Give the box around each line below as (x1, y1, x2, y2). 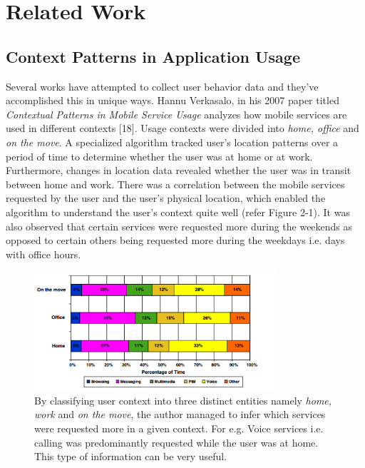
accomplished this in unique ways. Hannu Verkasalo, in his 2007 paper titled (6, 93, 339, 108)
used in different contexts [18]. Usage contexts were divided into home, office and (6, 121, 359, 136)
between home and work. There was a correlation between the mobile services (6, 176, 345, 191)
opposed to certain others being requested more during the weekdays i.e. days (6, 233, 345, 248)
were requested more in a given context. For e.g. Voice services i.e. (34, 420, 324, 435)
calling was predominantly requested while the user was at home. (34, 434, 319, 449)
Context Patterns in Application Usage (6, 45, 301, 67)
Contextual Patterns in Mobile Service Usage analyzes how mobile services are (6, 106, 347, 121)
